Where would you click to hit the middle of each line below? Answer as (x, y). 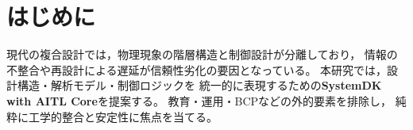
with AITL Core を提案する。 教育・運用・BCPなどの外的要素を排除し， (199, 100)
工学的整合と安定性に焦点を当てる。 (123, 116)
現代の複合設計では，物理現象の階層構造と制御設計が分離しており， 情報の (202, 54)
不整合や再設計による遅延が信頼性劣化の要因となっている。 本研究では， (197, 69)
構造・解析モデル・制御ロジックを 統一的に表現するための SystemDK (199, 85)
